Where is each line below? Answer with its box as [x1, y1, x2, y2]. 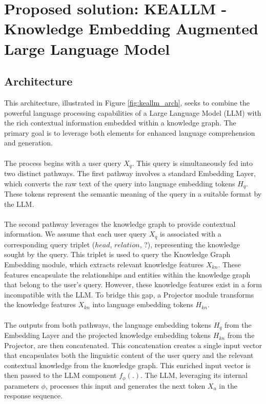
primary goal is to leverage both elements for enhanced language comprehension [4, 127, 255, 138]
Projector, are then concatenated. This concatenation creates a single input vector [4, 339, 262, 350]
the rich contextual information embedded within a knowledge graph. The [4, 117, 236, 128]
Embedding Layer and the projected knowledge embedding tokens [4, 330, 211, 341]
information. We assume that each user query [4, 228, 147, 239]
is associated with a [160, 228, 221, 239]
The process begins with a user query [4, 157, 121, 168]
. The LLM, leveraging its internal [140, 370, 248, 380]
